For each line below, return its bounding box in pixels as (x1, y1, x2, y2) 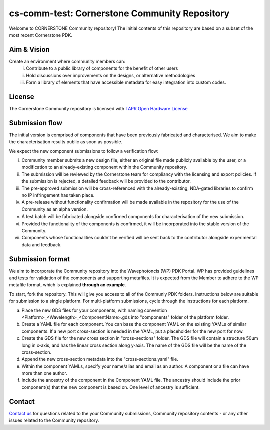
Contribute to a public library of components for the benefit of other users (26, 65, 178, 71)
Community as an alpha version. (21, 206, 88, 212)
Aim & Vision (9, 45, 50, 54)
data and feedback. (21, 241, 62, 248)
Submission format (9, 255, 70, 263)
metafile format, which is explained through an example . (9, 282, 126, 288)
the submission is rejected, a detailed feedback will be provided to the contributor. (21, 178, 191, 184)
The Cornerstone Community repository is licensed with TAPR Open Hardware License (9, 105, 188, 111)
